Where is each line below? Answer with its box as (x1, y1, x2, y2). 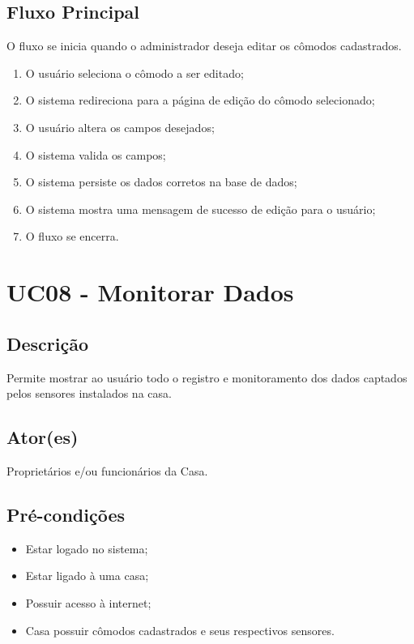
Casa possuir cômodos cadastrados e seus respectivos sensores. (25, 621, 335, 638)
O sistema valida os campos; (25, 146, 166, 163)
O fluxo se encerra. (25, 228, 119, 245)
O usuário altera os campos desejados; (25, 118, 215, 135)
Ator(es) (6, 424, 79, 450)
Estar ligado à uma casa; (25, 567, 149, 584)
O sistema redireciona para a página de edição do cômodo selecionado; (25, 92, 375, 109)
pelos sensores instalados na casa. (6, 385, 172, 402)
